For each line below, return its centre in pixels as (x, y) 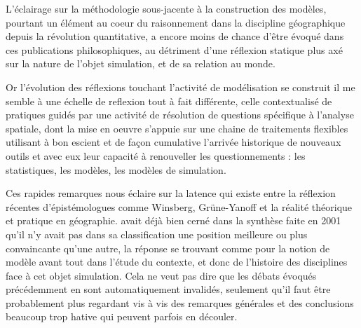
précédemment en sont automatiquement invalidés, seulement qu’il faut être (168, 289)
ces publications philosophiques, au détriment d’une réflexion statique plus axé (174, 49)
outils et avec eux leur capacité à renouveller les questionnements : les (156, 155)
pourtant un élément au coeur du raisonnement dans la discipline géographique (176, 22)
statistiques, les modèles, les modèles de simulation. (116, 169)
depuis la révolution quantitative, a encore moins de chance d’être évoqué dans (175, 36)
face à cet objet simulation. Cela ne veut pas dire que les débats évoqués (161, 275)
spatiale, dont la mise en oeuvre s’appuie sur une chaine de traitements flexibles (177, 128)
